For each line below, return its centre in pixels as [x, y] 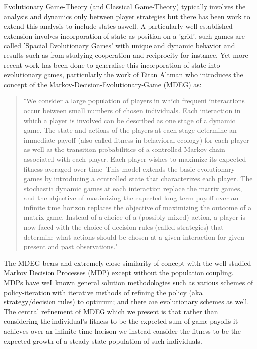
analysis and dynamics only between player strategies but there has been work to [127, 16]
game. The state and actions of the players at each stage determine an [130, 130]
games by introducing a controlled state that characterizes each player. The [138, 178]
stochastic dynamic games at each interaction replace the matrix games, [133, 188]
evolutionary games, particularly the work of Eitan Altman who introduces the [124, 75]
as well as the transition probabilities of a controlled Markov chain [124, 149]
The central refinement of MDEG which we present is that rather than [111, 311]
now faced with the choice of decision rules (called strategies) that [124, 227]
